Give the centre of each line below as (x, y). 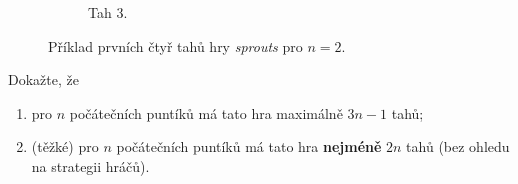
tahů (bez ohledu (458, 146)
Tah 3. (108, 12)
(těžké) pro (65, 146)
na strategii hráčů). (90, 165)
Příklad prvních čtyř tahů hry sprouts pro (175, 45)
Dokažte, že (43, 79)
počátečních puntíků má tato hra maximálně (206, 112)
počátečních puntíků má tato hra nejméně (249, 146)
